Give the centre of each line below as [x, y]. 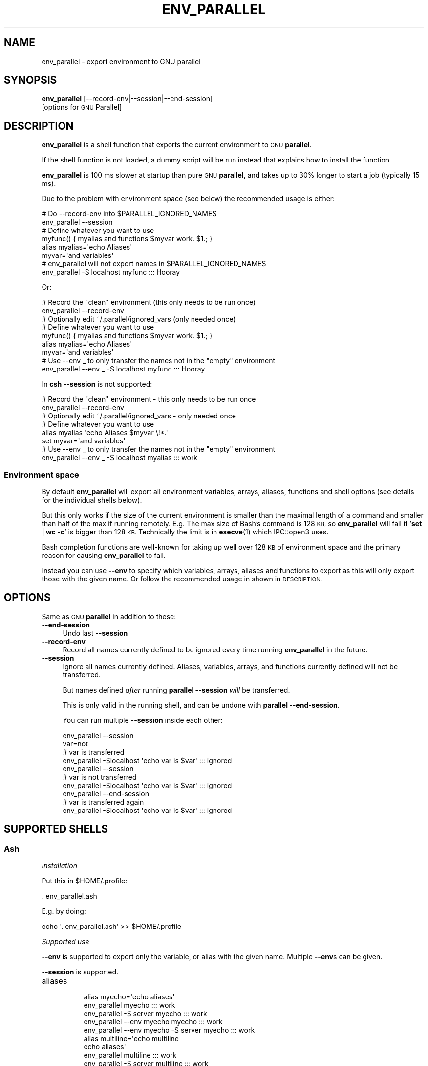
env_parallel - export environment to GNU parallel [121, 61]
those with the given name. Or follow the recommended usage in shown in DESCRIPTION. [182, 579]
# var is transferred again [103, 802]
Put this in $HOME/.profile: [85, 881]
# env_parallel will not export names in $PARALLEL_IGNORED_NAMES [154, 264]
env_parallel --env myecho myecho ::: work [153, 1022]
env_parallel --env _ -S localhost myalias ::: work [120, 458]
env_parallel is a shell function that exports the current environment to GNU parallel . [177, 145]
